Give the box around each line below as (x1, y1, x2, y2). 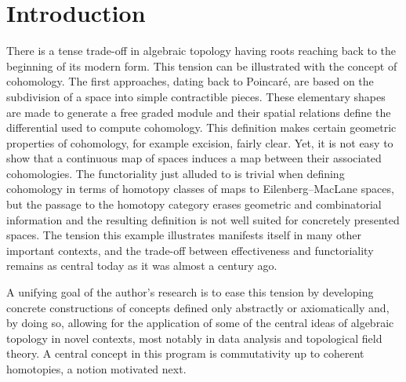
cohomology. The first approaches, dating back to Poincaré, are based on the (6, 73, 374, 89)
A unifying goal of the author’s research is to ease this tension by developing (6, 284, 374, 300)
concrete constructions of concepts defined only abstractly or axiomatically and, (6, 299, 390, 315)
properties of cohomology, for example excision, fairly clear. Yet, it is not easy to (6, 134, 393, 151)
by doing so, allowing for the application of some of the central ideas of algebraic (6, 315, 394, 331)
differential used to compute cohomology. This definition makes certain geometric (6, 119, 397, 136)
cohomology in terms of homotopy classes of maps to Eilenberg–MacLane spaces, (6, 180, 394, 197)
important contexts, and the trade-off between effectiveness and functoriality (6, 242, 374, 258)
